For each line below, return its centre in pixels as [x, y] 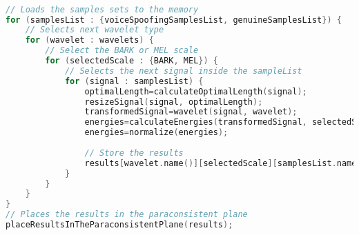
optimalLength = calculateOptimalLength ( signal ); [196, 91]
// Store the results [134, 153]
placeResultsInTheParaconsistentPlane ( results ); [119, 225]
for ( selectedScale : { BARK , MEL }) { [132, 61]
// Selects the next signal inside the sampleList [183, 71]
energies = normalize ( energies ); [156, 133]
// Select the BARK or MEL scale [122, 51]
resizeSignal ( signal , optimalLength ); [174, 102]
